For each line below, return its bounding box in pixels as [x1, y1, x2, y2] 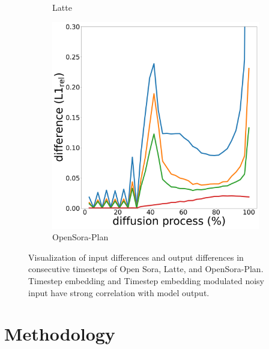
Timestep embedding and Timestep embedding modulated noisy [28, 274, 265, 287]
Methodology [4, 321, 115, 346]
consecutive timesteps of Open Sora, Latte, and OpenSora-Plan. [28, 263, 264, 275]
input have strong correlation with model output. [28, 286, 210, 299]
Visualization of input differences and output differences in [28, 250, 244, 263]
